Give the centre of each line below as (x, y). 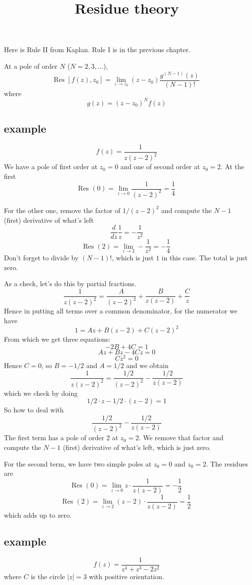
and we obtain (147, 365)
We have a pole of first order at (51, 166)
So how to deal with (34, 410)
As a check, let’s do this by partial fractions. (70, 283)
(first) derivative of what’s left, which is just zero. (137, 447)
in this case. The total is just (205, 258)
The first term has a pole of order (54, 438)
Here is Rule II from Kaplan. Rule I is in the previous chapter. (97, 49)
